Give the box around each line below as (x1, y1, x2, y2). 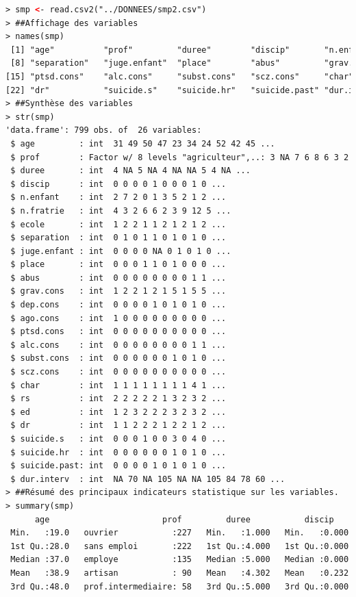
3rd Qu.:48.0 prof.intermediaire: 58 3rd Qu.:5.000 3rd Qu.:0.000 (10, 581, 349, 592)
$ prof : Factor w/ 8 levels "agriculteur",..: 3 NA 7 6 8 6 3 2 (10, 152, 349, 162)
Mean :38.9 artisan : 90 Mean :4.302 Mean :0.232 (10, 568, 349, 578)
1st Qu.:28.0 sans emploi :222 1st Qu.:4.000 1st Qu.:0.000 (10, 541, 349, 551)
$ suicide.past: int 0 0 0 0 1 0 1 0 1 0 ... (10, 461, 227, 471)
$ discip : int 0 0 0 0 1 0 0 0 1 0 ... (10, 179, 227, 189)
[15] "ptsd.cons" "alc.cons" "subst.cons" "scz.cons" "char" (5, 71, 354, 81)
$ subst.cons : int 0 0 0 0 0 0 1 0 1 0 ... (10, 353, 227, 364)
